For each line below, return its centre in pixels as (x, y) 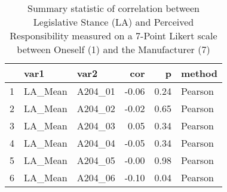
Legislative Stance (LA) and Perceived (113, 22)
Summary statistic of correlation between (113, 8)
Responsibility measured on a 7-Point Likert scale (113, 35)
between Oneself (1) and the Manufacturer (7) (113, 49)
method (199, 73)
